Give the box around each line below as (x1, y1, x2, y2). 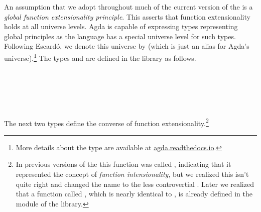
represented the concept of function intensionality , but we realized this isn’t (16, 169, 249, 179)
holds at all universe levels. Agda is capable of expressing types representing (4, 21, 238, 32)
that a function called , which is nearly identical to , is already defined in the (16, 188, 252, 199)
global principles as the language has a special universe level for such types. (4, 31, 236, 41)
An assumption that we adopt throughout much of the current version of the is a (4, 2, 253, 12)
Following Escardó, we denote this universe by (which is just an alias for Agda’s (4, 41, 249, 51)
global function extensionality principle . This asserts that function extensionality (4, 11, 250, 22)
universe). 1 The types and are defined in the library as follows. (4, 51, 196, 63)
